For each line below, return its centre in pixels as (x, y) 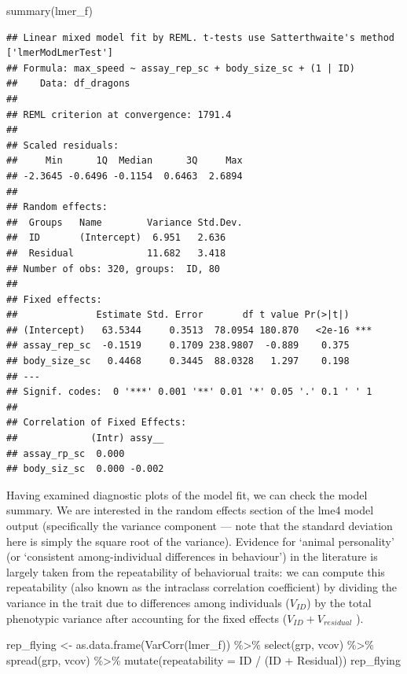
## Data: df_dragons (68, 84)
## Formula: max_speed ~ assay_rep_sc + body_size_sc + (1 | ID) (181, 68)
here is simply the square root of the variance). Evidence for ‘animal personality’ (200, 541)
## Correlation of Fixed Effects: (97, 423)
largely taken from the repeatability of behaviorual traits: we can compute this (196, 571)
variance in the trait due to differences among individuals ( (148, 602)
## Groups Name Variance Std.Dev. (125, 222)
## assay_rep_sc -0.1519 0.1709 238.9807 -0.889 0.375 (178, 346)
